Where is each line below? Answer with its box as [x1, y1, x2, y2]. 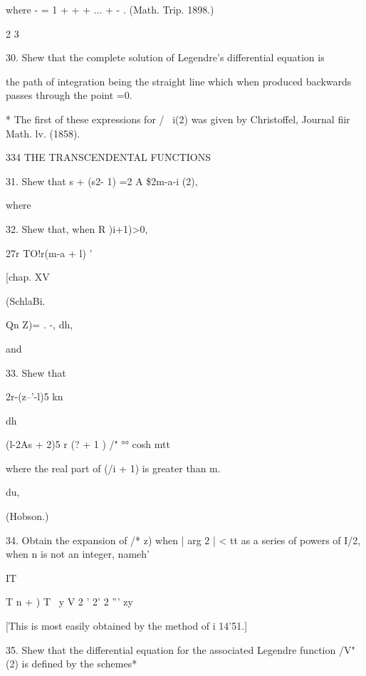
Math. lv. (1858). [6, 125, 80, 140]
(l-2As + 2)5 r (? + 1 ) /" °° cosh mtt [6, 437, 170, 452]
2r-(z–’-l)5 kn [6, 389, 63, 404]
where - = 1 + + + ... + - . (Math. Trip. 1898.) [6, 2, 214, 16]
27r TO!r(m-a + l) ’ [6, 245, 93, 260]
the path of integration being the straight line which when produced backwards [6, 73, 352, 88]
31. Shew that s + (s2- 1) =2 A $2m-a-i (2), [6, 173, 198, 188]
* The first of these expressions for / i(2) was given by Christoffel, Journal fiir [6, 111, 350, 126]
